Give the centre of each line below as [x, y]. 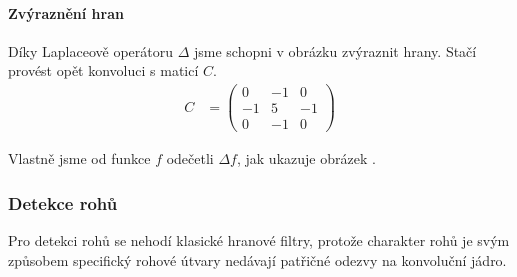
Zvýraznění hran [66, 12]
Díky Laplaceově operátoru [90, 50]
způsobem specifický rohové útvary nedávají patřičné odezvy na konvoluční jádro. [257, 259]
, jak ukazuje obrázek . [306, 158]
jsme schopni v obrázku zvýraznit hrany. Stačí [335, 50]
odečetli [190, 158]
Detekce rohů [63, 202]
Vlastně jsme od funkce [79, 158]
